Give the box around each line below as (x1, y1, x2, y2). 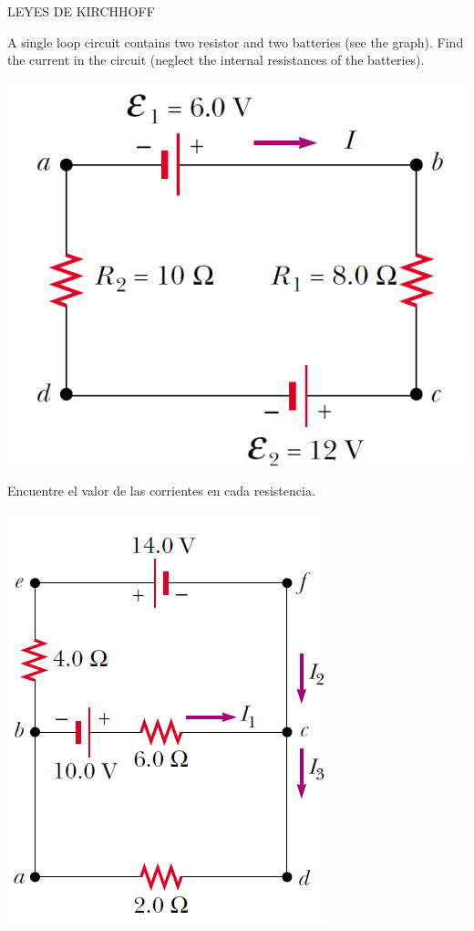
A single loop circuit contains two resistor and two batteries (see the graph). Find (7, 32, 464, 51)
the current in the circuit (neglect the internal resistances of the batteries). (7, 50, 425, 69)
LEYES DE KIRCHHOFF (7, 2, 155, 20)
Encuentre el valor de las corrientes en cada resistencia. (7, 481, 315, 500)
